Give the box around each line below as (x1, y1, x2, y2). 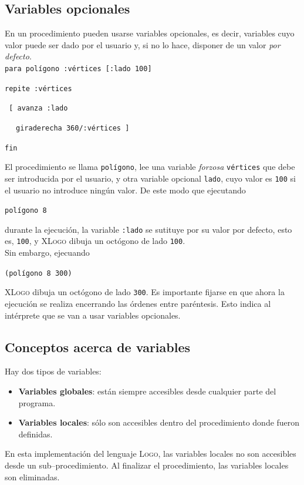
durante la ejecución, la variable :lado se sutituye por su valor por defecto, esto (5, 223, 292, 235)
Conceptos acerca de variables (5, 337, 190, 356)
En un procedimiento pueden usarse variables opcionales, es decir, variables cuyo (5, 27, 295, 39)
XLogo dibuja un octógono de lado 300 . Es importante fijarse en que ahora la (5, 286, 285, 298)
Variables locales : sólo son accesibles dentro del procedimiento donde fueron (18, 416, 300, 429)
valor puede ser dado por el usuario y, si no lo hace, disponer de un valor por (5, 38, 281, 51)
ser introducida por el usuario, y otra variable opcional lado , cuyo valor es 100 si (5, 172, 296, 184)
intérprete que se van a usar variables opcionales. (5, 309, 181, 321)
